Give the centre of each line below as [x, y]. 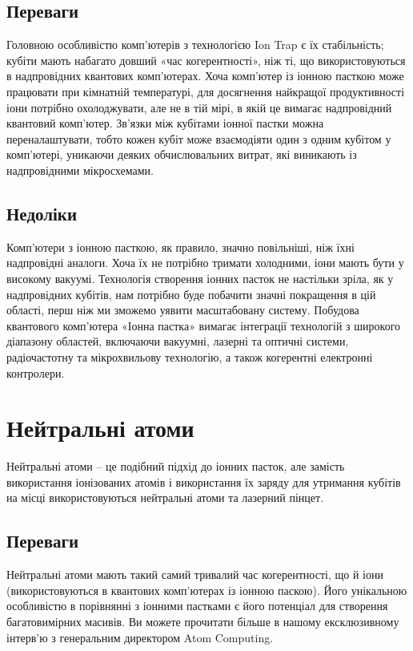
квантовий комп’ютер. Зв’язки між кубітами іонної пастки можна [165, 123]
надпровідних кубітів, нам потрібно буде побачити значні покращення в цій [191, 294]
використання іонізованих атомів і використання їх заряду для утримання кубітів [204, 481]
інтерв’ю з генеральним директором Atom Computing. [140, 637]
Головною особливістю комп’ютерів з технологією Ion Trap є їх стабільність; [195, 44]
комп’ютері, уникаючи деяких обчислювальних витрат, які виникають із [182, 154]
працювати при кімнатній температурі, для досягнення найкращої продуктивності [206, 91]
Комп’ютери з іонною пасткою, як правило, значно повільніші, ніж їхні [180, 247]
